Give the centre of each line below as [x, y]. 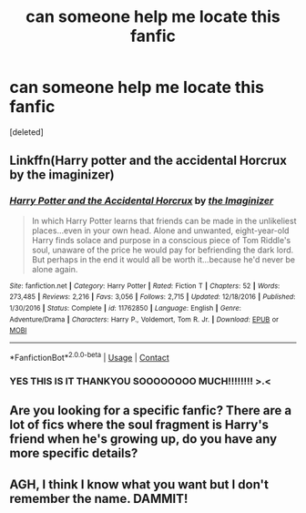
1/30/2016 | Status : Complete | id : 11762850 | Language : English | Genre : [125, 308]
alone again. [55, 269]
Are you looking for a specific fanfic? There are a [151, 410]
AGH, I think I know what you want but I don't [139, 484]
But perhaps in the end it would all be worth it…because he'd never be [163, 259]
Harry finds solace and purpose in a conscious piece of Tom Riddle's [161, 240]
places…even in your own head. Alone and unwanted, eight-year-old [160, 231]
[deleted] [26, 132]
